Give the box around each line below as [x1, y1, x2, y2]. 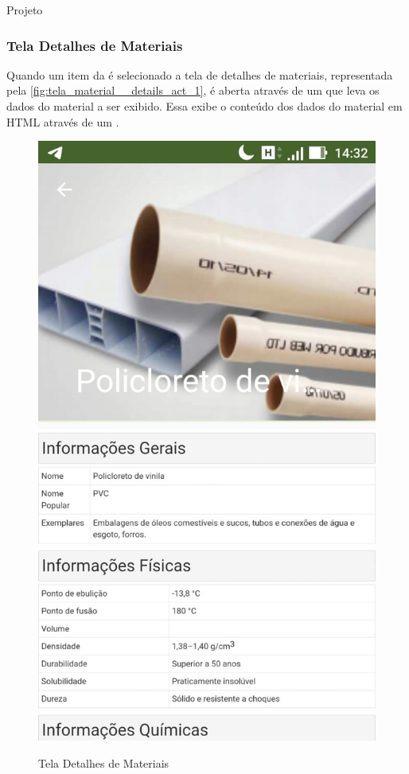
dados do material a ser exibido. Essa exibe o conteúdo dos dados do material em [6, 98, 403, 114]
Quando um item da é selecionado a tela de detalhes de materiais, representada [6, 66, 393, 83]
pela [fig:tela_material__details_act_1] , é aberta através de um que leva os [6, 82, 380, 99]
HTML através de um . [6, 113, 119, 130]
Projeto [6, 2, 43, 18]
